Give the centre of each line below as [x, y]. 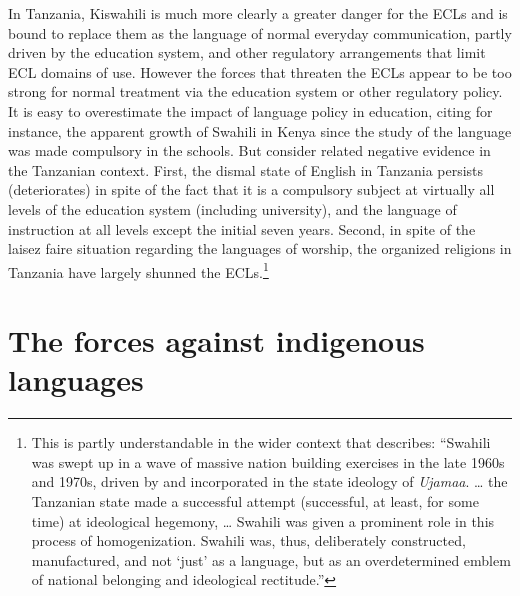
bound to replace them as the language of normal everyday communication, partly [260, 32]
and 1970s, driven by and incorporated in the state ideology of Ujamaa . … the [269, 481]
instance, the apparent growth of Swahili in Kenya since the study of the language [260, 130]
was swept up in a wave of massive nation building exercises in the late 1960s [268, 461]
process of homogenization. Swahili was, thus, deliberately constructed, [248, 540]
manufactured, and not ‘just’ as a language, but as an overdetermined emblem [271, 559]
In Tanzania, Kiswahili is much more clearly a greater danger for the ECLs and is [258, 13]
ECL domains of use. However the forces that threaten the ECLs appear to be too [260, 71]
